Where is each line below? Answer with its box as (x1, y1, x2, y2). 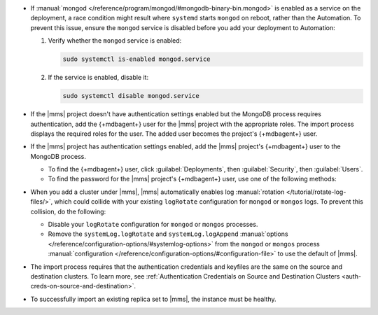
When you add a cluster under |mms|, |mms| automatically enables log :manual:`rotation (30, 188, 285, 196)
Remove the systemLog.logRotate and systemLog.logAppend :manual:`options (48, 230, 288, 238)
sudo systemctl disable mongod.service (62, 92, 199, 100)
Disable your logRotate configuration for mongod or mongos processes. (48, 220, 258, 229)
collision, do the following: (30, 207, 106, 216)
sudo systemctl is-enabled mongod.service (62, 55, 211, 63)
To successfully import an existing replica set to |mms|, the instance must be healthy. (30, 295, 276, 303)
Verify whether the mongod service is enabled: (48, 36, 182, 45)
